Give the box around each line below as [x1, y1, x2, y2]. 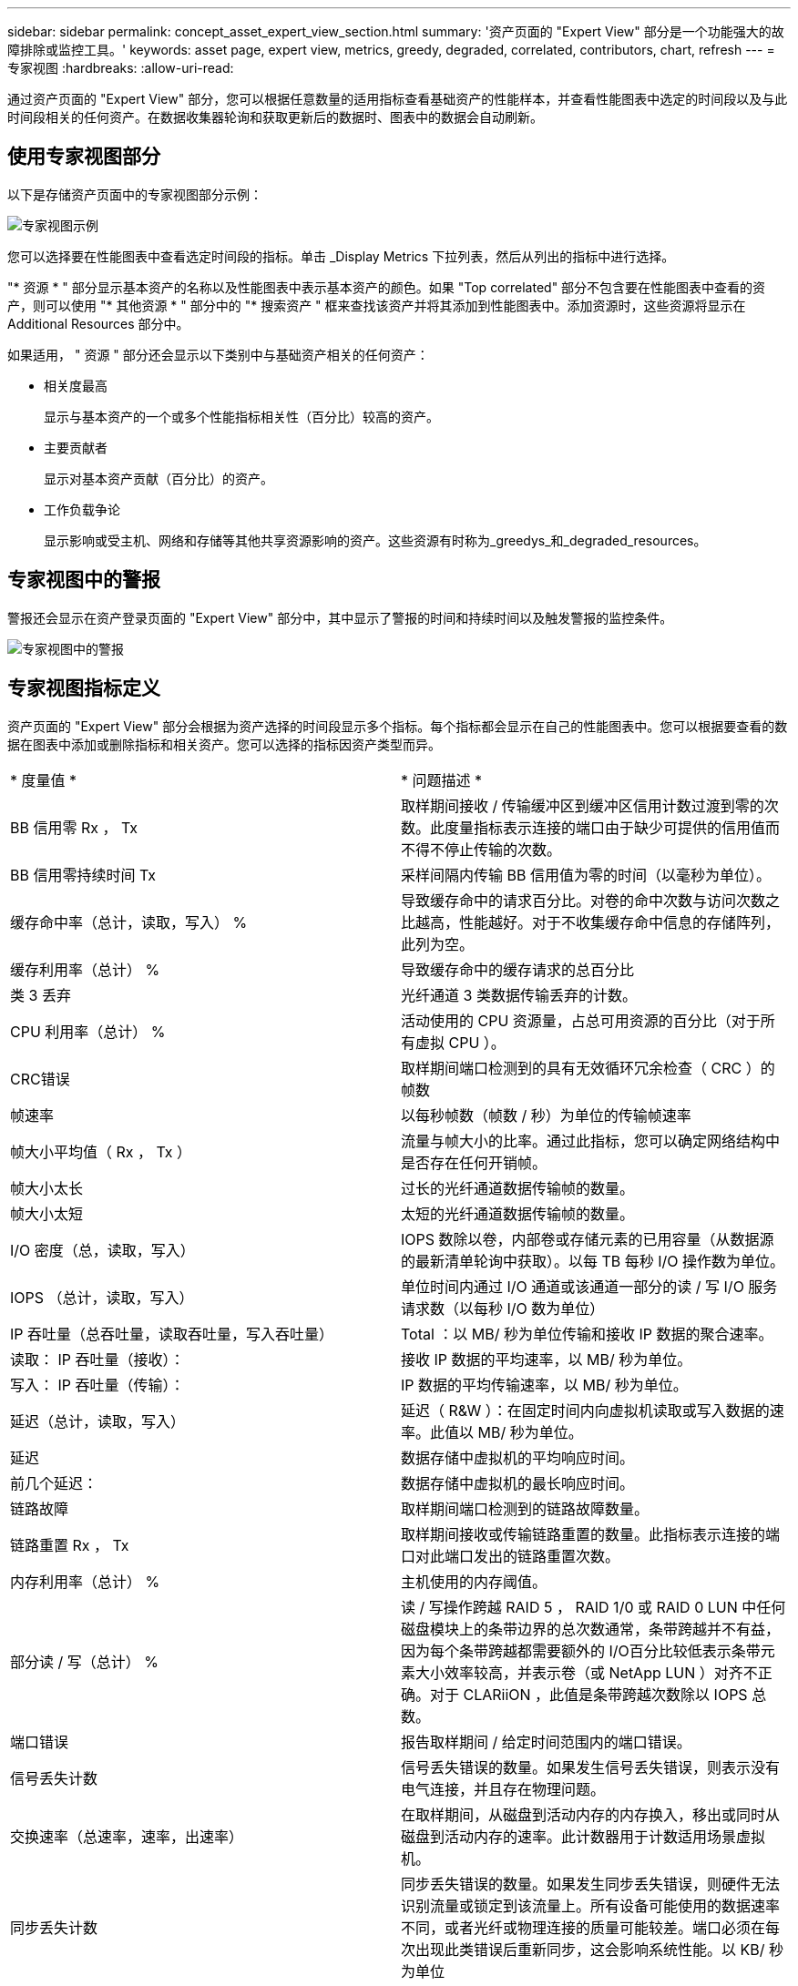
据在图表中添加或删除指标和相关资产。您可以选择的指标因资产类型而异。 [7, 736, 441, 752]
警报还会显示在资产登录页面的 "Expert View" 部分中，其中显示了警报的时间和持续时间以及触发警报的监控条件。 [7, 609, 673, 626]
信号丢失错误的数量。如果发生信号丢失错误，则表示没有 [401, 1757, 781, 1777]
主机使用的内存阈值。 [401, 1572, 547, 1591]
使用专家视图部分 [7, 145, 160, 168]
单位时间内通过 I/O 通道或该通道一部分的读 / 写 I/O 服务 [401, 1277, 778, 1296]
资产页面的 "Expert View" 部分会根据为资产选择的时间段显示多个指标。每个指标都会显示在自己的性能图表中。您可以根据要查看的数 [7, 718, 788, 734]
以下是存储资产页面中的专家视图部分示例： [7, 186, 262, 202]
